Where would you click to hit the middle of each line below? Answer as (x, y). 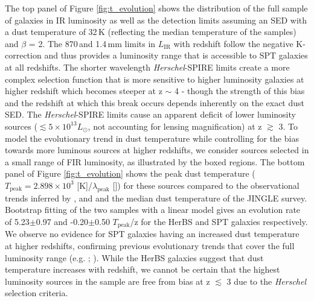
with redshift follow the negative (233, 43)
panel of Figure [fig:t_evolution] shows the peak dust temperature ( (130, 173)
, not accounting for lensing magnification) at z (175, 126)
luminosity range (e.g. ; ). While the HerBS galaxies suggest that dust (134, 257)
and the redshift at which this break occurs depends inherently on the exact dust (155, 102)
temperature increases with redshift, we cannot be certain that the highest (143, 269)
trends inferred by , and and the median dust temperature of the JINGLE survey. (156, 198)
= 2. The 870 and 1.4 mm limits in (92, 43)
